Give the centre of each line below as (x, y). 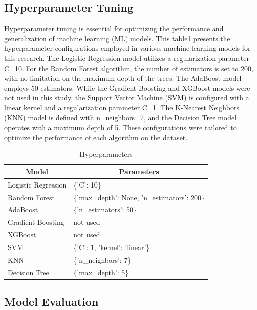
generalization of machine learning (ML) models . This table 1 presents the (117, 38)
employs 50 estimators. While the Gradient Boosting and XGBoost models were (127, 87)
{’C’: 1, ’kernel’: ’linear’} (112, 247)
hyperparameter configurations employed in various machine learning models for (127, 48)
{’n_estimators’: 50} (105, 209)
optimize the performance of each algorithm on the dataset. (96, 137)
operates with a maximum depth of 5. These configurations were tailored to (120, 127)
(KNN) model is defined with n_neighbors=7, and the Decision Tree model (120, 117)
